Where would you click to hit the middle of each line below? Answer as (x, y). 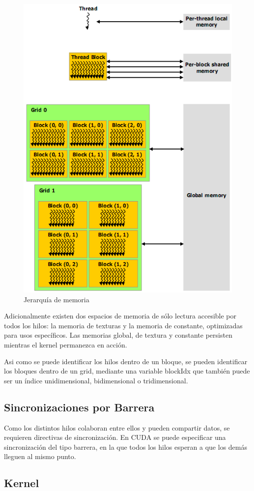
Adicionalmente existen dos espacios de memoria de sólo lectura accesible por (120, 316)
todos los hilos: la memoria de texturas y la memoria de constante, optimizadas (123, 325)
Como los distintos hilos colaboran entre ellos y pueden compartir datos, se (117, 427)
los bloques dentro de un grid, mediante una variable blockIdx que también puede (127, 371)
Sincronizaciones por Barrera (79, 407)
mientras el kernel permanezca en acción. (66, 345)
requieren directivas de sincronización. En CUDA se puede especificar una (115, 437)
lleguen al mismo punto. (40, 456)
